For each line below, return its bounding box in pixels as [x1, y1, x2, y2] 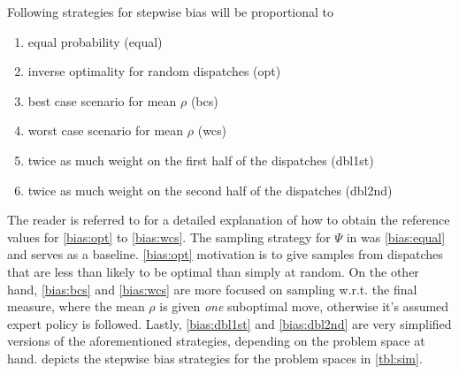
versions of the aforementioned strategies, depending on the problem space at [7, 332, 425, 350]
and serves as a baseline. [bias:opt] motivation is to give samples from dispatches [7, 245, 443, 263]
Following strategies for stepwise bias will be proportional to [7, 3, 334, 20]
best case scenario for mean [27, 91, 177, 110]
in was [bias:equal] [346, 227, 446, 246]
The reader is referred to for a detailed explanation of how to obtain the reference [7, 210, 450, 229]
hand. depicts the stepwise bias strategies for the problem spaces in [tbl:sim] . [7, 348, 423, 367]
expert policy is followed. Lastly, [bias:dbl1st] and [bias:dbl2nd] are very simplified [7, 314, 452, 332]
